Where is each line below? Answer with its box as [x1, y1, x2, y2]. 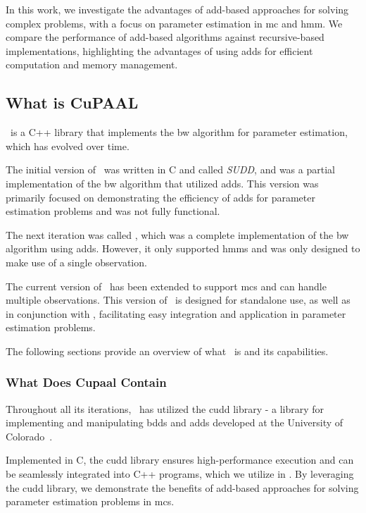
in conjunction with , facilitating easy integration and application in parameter [6, 306, 346, 321]
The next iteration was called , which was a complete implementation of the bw [6, 227, 349, 242]
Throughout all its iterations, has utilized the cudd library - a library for [6, 401, 324, 416]
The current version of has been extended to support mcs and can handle [6, 278, 327, 293]
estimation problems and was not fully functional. [6, 204, 220, 218]
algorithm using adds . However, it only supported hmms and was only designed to [6, 241, 360, 256]
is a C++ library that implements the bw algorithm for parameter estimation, [10, 125, 348, 140]
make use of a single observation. [6, 254, 147, 269]
